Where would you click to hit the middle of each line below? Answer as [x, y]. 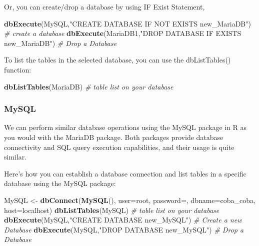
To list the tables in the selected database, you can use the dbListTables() [117, 60]
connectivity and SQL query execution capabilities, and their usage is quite [119, 147]
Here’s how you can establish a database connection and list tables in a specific [125, 173]
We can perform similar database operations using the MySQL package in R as [125, 127]
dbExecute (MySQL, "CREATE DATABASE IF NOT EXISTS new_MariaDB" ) [127, 23]
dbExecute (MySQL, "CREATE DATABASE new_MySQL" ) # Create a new [123, 220]
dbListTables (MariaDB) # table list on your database [89, 86]
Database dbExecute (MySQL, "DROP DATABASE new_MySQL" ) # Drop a [124, 229]
